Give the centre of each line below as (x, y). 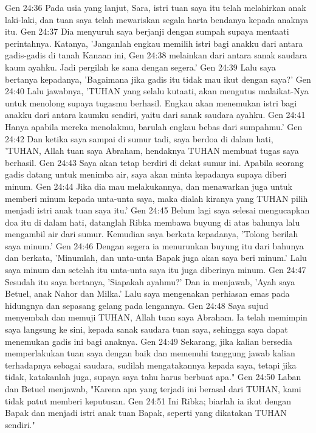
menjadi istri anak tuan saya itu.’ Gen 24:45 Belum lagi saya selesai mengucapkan (157, 210)
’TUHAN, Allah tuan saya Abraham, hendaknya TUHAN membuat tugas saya (152, 151)
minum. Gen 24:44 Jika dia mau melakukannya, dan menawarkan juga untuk (149, 186)
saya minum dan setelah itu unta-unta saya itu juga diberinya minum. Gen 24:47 (156, 270)
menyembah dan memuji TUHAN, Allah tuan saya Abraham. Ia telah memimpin (156, 317)
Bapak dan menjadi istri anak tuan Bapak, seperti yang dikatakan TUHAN (146, 413)
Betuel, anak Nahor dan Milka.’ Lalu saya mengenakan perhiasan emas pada (147, 293)
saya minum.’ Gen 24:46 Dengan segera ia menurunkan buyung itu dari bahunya (154, 245)
